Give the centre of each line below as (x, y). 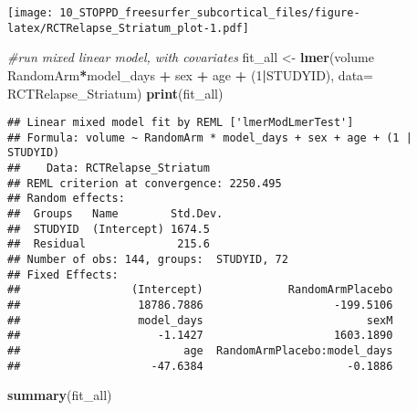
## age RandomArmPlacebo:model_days (200, 350)
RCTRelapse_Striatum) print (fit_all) (115, 93)
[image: (31, 13)
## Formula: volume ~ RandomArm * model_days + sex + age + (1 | (210, 137)
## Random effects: (66, 199)
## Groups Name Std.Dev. (115, 214)
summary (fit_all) (60, 395)
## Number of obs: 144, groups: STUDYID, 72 (148, 259)
